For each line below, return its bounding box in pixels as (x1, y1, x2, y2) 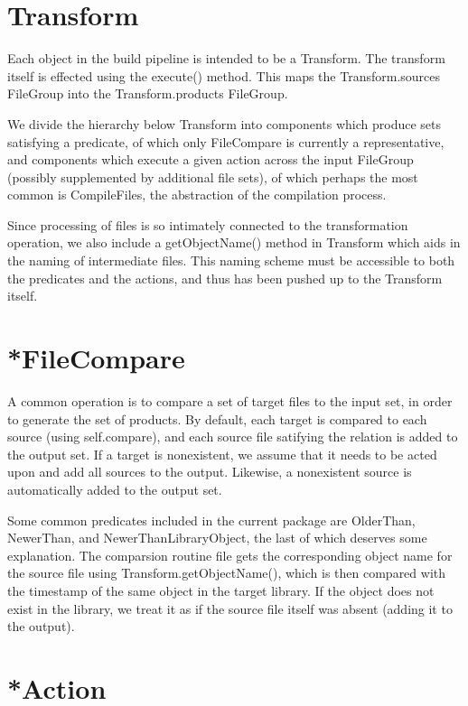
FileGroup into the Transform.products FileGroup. (7, 84, 288, 103)
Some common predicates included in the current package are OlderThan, (7, 510, 416, 529)
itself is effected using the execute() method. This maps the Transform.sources (7, 66, 441, 85)
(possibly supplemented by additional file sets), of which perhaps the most (7, 167, 418, 186)
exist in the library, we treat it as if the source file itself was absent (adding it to (7, 599, 453, 618)
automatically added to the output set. (7, 479, 222, 498)
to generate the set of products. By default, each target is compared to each (7, 409, 427, 428)
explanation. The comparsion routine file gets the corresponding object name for (7, 545, 453, 564)
